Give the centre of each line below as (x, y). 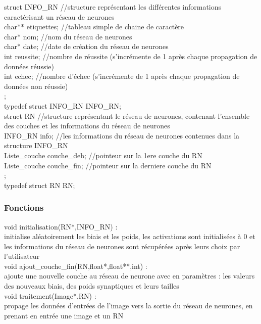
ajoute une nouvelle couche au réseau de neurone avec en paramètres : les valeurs (129, 276)
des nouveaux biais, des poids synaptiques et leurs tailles (92, 286)
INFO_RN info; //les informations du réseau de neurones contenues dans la (122, 135)
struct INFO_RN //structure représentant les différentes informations (113, 7)
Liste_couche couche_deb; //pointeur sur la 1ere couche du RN (103, 155)
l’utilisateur (22, 256)
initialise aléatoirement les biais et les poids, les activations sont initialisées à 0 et (130, 236)
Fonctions (24, 207)
